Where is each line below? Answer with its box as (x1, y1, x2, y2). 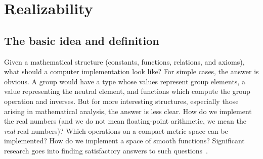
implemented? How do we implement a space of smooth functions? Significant (4, 135, 245, 146)
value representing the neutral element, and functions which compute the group (4, 86, 250, 96)
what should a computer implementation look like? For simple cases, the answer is (4, 66, 259, 77)
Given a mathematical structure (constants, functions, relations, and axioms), (4, 56, 245, 67)
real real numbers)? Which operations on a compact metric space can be (4, 125, 228, 136)
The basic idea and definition (4, 32, 159, 48)
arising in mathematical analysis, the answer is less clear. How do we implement (4, 105, 252, 116)
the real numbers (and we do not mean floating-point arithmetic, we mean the (4, 116, 246, 126)
